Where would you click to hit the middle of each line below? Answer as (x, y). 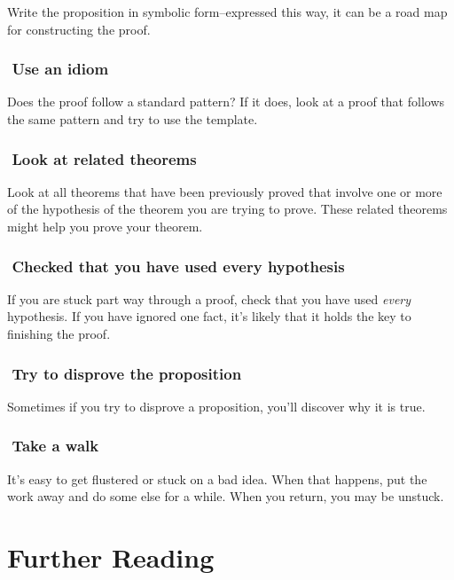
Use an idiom (60, 69)
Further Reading (111, 557)
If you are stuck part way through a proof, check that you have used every (209, 298)
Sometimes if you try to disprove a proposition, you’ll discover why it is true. (216, 406)
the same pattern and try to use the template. (133, 119)
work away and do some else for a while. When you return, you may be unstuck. (226, 496)
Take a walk (55, 446)
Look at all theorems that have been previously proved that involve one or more (225, 191)
